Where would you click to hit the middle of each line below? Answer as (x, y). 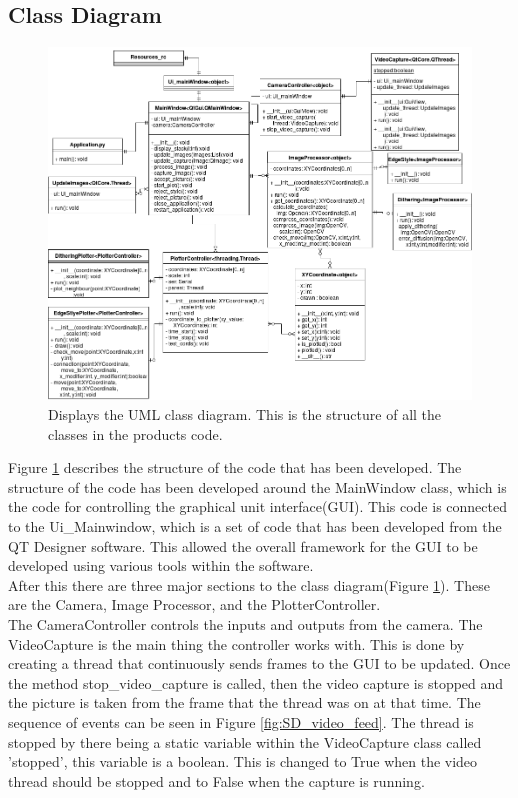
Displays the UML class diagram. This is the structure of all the (245, 414)
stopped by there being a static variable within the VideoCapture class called (245, 741)
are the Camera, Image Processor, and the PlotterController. (194, 604)
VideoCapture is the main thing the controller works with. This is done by (236, 643)
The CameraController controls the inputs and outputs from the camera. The (245, 623)
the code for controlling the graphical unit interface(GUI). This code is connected (257, 506)
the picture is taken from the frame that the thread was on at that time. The (244, 702)
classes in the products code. (135, 433)
